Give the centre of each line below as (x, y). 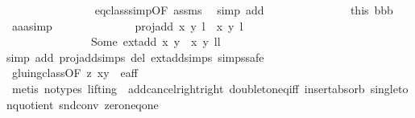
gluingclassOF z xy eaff (75, 73)
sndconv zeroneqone (109, 104)
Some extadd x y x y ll (156, 41)
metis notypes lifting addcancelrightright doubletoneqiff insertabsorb (188, 88)
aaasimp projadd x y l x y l (127, 25)
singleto (389, 88)
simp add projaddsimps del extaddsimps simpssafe (135, 57)
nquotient (30, 104)
